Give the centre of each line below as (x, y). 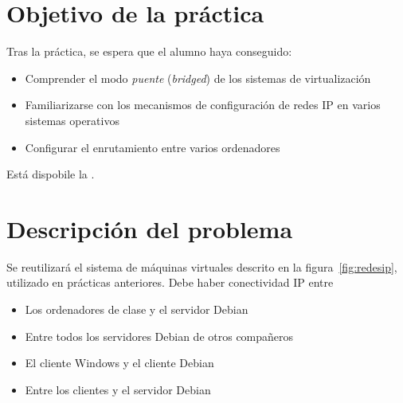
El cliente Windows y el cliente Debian (119, 363)
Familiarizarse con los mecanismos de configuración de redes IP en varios (203, 105)
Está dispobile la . (51, 174)
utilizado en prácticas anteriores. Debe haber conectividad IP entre (170, 282)
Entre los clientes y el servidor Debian (118, 389)
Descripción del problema (150, 228)
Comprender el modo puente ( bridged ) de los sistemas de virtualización (198, 78)
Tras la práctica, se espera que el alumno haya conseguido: (149, 51)
